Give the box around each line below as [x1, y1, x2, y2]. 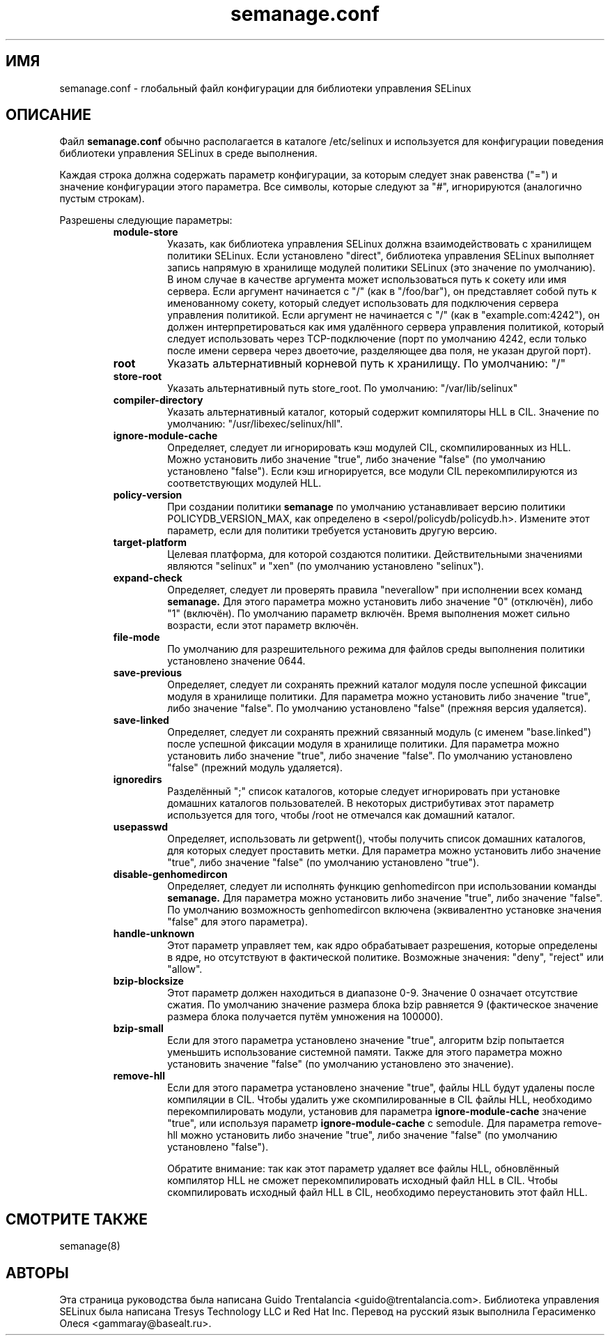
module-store [113, 226, 178, 238]
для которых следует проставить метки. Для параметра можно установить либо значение [167, 844, 601, 857]
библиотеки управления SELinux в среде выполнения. [59, 147, 318, 160]
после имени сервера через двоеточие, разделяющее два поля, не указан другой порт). [167, 344, 591, 357]
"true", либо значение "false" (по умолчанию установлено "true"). [167, 856, 480, 869]
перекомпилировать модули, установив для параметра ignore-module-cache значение [167, 1105, 587, 1118]
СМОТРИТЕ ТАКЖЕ [6, 1210, 148, 1228]
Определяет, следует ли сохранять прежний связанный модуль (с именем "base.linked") [167, 726, 592, 738]
